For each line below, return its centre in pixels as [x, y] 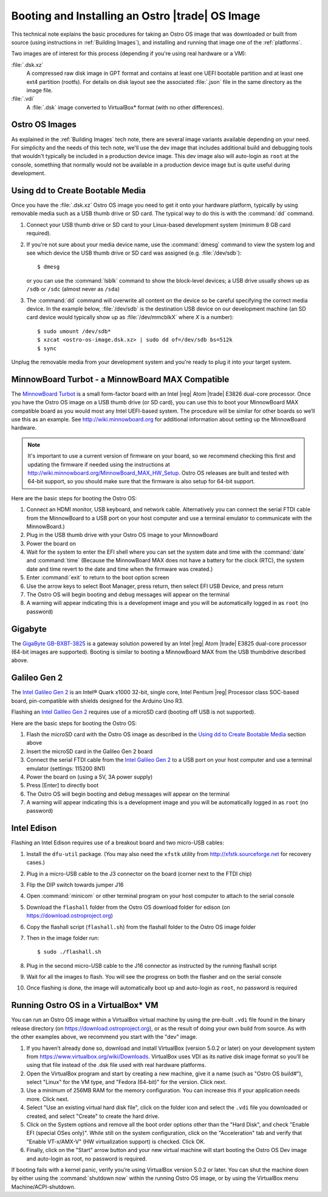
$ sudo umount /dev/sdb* [74, 331]
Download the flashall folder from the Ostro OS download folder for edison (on [128, 907]
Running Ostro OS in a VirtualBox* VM [85, 1005]
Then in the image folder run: [63, 938]
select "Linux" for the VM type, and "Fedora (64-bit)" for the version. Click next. [127, 1082]
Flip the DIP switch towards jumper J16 [75, 885]
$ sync [47, 348]
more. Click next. [48, 1099]
